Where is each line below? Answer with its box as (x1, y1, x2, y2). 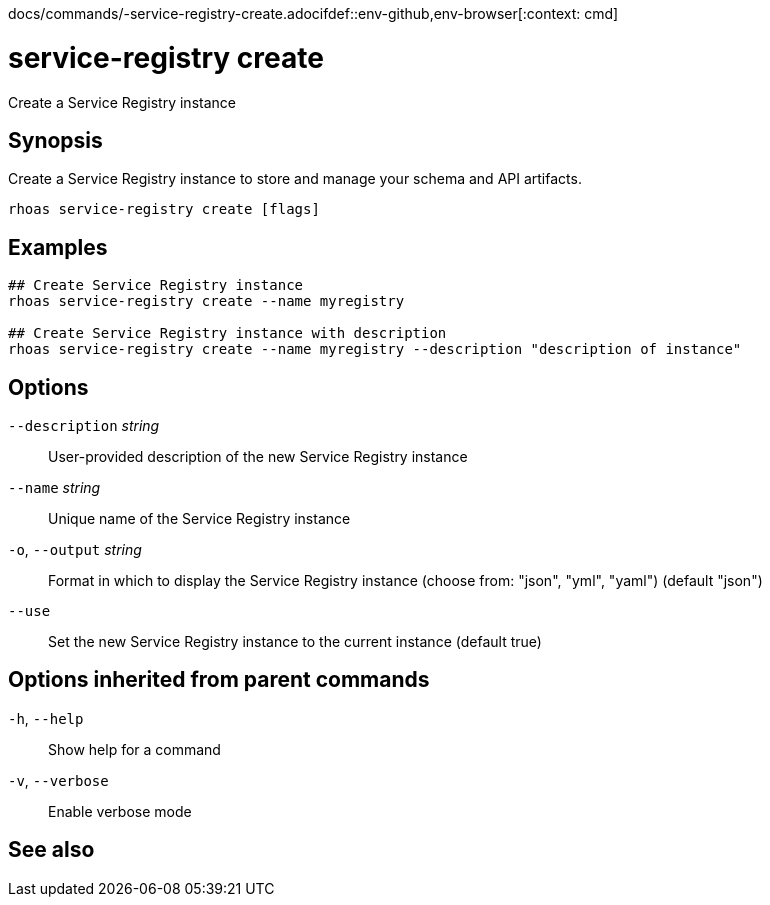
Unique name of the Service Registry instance (48, 510, 351, 528)
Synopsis (8, 127, 103, 153)
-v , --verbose (8, 771, 109, 789)
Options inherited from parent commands (8, 667, 430, 693)
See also (8, 837, 95, 863)
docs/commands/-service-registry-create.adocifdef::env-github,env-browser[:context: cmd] (8, 5, 619, 22)
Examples (8, 234, 108, 260)
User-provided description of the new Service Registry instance (48, 448, 468, 466)
